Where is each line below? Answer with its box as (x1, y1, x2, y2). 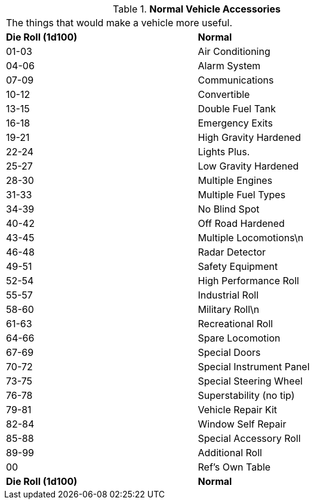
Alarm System (198, 60, 261, 72)
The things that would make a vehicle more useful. (6, 17, 233, 29)
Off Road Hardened (198, 217, 285, 229)
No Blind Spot (198, 203, 260, 215)
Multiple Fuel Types (198, 189, 286, 201)
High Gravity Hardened (198, 131, 301, 143)
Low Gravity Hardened (198, 160, 299, 172)
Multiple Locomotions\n (198, 232, 304, 244)
